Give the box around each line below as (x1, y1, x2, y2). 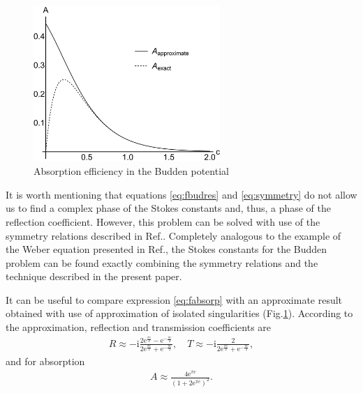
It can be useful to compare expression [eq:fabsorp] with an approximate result (6, 292, 343, 307)
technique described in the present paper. (6, 269, 182, 284)
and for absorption (6, 354, 85, 369)
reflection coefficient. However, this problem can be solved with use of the (6, 214, 320, 229)
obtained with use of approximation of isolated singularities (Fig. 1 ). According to (6, 306, 353, 321)
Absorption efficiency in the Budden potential (34, 164, 229, 178)
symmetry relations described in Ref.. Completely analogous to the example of (6, 228, 341, 242)
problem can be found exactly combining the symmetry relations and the (6, 255, 318, 270)
